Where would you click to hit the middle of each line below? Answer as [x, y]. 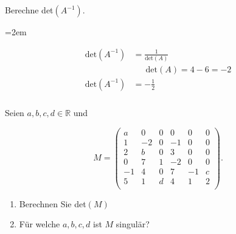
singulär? [133, 224]
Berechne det [29, 10]
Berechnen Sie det [53, 203]
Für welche [40, 224]
